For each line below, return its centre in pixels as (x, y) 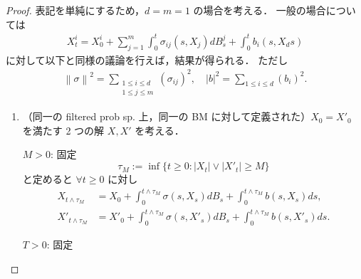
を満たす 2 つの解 (63, 130)
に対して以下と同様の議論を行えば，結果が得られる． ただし (147, 59)
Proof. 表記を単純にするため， (75, 10)
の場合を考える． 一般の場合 (260, 10)
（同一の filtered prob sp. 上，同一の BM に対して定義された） (167, 116)
